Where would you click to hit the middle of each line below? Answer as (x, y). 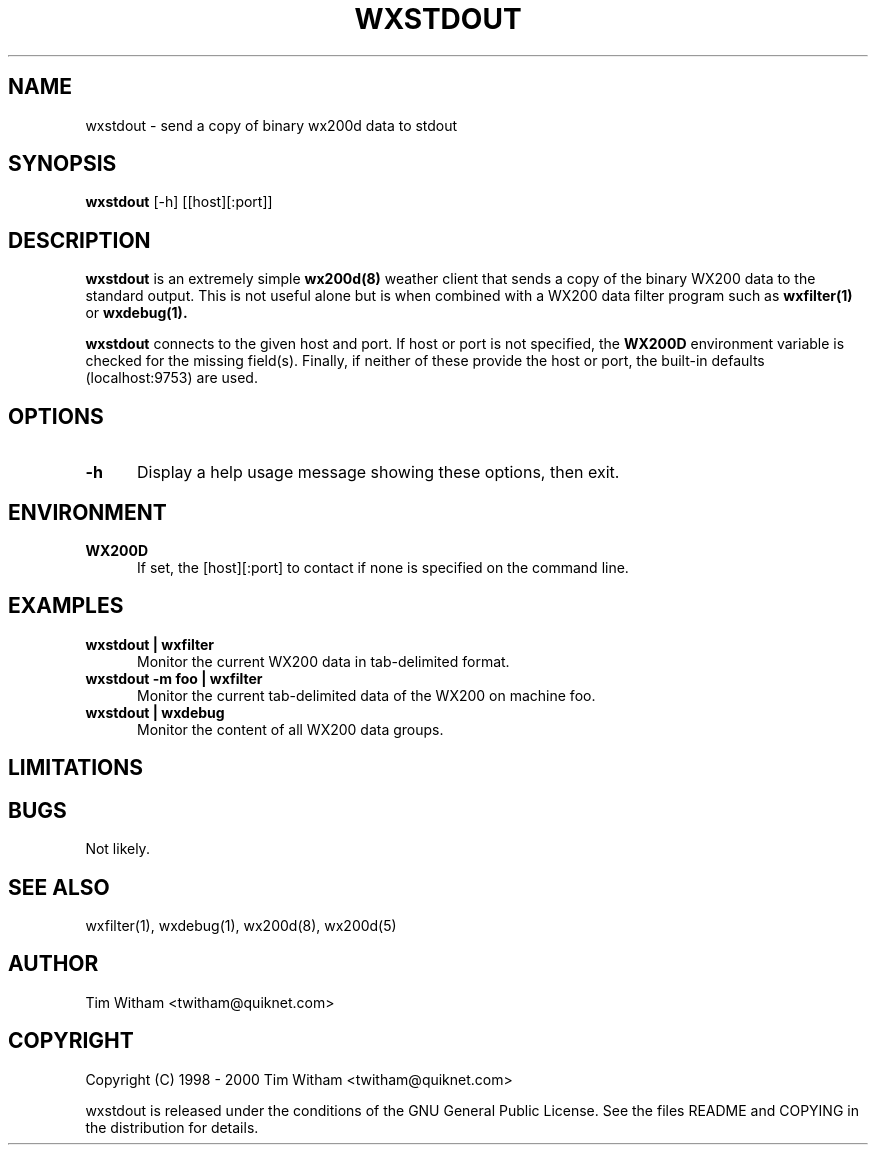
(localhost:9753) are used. (171, 378)
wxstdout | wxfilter (150, 644)
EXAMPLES (66, 606)
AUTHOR (53, 964)
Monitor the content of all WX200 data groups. (290, 729)
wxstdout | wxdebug (155, 712)
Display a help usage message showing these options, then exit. (378, 472)
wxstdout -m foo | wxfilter (174, 678)
